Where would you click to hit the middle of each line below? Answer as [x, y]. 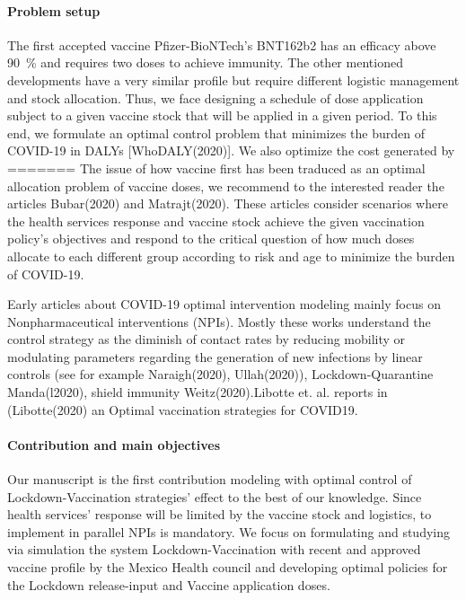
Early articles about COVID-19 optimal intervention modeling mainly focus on [224, 304]
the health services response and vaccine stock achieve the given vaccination [216, 221]
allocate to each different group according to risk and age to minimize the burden [231, 256]
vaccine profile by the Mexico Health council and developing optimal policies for [228, 567]
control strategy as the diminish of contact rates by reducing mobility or [207, 339]
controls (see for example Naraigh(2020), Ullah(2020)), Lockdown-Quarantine [220, 374]
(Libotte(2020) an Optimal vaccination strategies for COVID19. [183, 409]
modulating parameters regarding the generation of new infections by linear [215, 356]
